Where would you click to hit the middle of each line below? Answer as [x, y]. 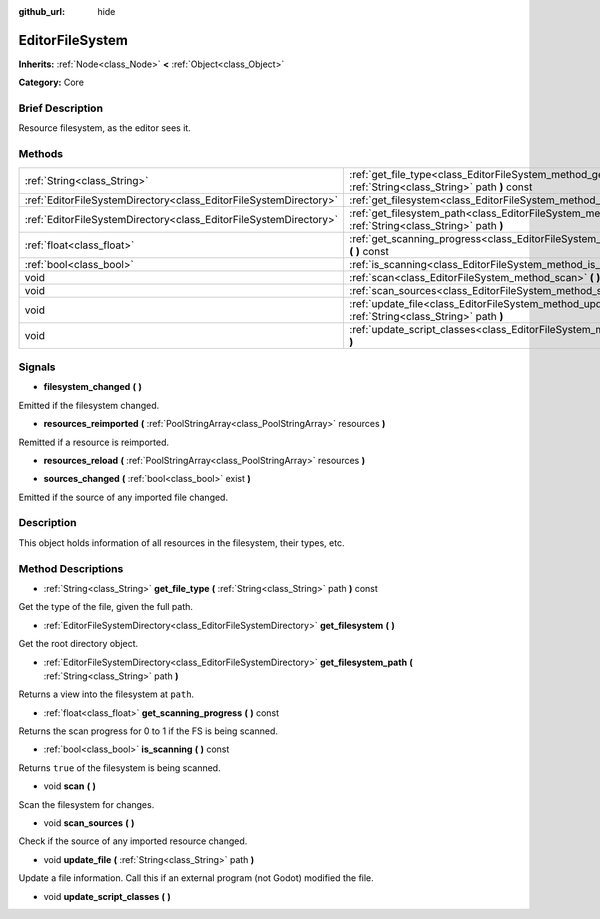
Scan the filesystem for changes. [86, 804]
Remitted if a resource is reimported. [94, 442]
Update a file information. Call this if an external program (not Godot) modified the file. [196, 878]
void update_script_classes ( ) [107, 896]
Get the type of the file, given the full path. [106, 607]
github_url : [41, 11]
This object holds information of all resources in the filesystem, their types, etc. [181, 542]
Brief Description [61, 108]
